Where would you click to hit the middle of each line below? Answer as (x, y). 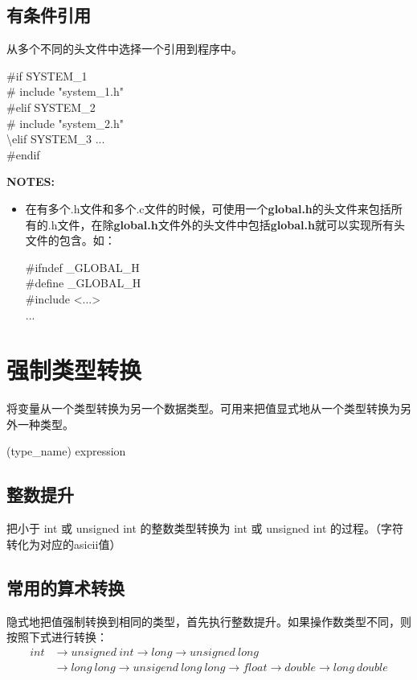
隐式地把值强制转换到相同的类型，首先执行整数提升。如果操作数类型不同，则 (209, 621)
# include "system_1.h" (65, 91)
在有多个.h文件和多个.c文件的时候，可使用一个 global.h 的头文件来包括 (208, 208)
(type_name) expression (66, 451)
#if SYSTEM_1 (47, 75)
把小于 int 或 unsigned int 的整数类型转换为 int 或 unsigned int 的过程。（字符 (205, 528)
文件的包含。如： (70, 240)
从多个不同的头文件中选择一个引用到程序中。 (125, 49)
